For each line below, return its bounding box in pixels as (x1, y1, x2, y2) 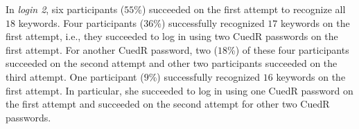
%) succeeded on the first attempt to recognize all (134, 2, 346, 16)
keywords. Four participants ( (18, 15, 144, 30)
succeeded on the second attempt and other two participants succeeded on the (6, 56, 338, 70)
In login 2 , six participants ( (6, 2, 125, 16)
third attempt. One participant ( (6, 69, 144, 83)
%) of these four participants (227, 42, 349, 57)
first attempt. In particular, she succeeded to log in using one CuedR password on (6, 83, 353, 97)
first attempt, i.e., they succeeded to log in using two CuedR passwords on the (6, 29, 338, 43)
